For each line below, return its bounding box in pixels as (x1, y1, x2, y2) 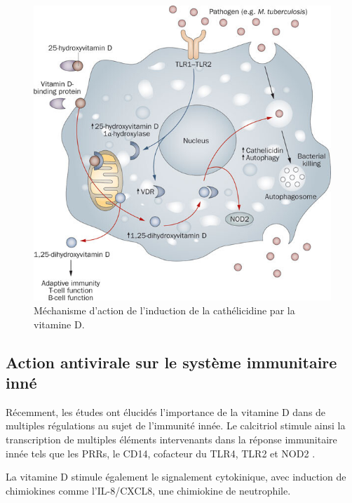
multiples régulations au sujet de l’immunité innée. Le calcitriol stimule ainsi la (6, 418, 346, 433)
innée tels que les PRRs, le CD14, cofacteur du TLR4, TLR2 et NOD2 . (6, 445, 316, 460)
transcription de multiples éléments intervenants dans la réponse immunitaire (6, 432, 337, 447)
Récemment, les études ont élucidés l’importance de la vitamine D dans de (6, 404, 326, 419)
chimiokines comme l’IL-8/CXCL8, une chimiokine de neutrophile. (6, 483, 291, 497)
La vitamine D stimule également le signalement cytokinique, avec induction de (6, 469, 346, 484)
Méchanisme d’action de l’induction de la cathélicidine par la (34, 303, 295, 318)
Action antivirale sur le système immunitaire (6, 351, 337, 373)
